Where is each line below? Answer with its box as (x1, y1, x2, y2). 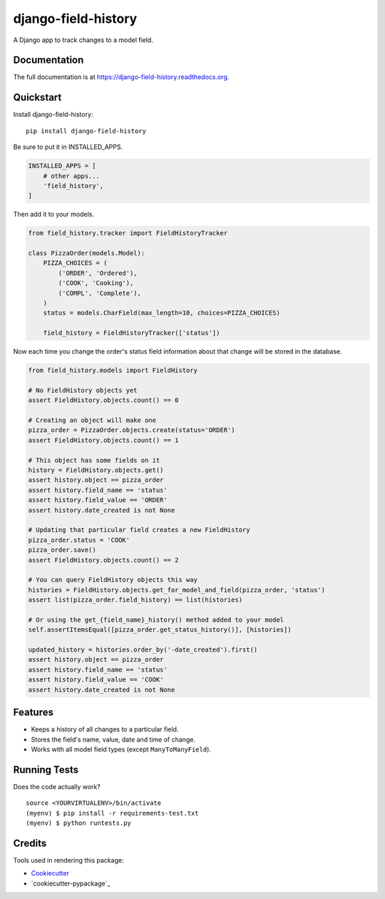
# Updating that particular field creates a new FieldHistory (28, 526, 250, 534)
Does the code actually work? (13, 782, 101, 791)
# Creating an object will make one (28, 416, 157, 424)
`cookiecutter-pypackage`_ (31, 879, 111, 888)
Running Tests (13, 764, 78, 776)
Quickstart (13, 91, 62, 103)
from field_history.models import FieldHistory (28, 366, 197, 374)
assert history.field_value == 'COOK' (28, 676, 164, 684)
